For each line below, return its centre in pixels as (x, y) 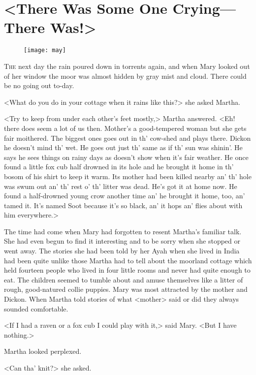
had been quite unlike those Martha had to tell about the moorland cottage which (128, 260)
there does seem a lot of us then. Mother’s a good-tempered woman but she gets (125, 128)
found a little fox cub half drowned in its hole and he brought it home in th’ (119, 167)
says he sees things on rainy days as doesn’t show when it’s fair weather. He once (126, 157)
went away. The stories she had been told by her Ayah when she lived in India (122, 251)
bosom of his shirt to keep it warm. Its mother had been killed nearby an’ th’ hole (128, 176)
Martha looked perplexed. (43, 351)
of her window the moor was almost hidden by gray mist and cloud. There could (125, 76)
